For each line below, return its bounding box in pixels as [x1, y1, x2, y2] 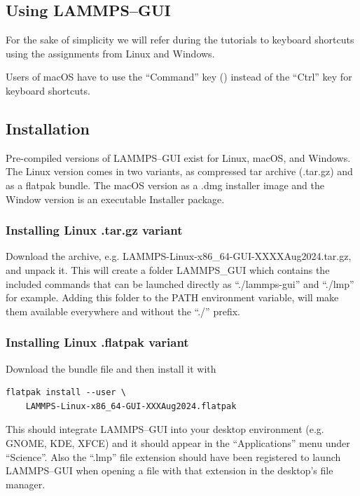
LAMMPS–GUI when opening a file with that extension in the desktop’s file [6, 463, 333, 478]
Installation [6, 117, 90, 139]
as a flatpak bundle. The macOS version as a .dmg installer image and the [6, 177, 324, 192]
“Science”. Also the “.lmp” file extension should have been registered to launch [6, 449, 341, 464]
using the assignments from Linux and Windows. [6, 46, 215, 60]
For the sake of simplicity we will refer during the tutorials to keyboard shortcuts [6, 32, 354, 47]
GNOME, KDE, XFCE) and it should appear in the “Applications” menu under [6, 435, 350, 450]
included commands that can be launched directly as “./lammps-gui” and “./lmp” [6, 276, 354, 291]
